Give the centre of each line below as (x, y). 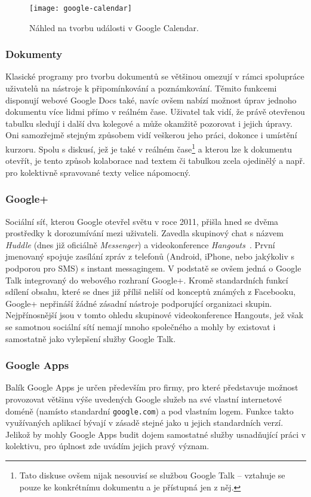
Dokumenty (34, 54)
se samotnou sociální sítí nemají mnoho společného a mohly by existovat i (141, 327)
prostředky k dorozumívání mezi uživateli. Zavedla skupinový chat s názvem (144, 233)
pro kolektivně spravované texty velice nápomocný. (98, 172)
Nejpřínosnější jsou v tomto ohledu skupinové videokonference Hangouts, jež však (155, 315)
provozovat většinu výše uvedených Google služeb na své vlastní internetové (144, 399)
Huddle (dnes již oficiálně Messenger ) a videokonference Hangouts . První (140, 244)
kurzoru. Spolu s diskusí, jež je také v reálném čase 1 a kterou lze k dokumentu (149, 148)
